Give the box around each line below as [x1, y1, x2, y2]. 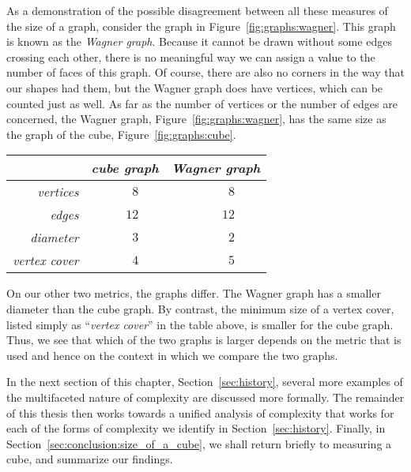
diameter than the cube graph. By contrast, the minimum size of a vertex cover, [6, 300, 394, 317]
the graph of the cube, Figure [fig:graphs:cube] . [6, 125, 236, 142]
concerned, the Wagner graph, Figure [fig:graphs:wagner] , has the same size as [6, 111, 386, 127]
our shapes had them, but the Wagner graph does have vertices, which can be [6, 79, 383, 96]
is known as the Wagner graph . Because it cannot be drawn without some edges [6, 33, 392, 50]
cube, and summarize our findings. [6, 451, 173, 467]
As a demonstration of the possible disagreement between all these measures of [6, 2, 388, 18]
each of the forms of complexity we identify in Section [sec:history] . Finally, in [6, 420, 386, 436]
